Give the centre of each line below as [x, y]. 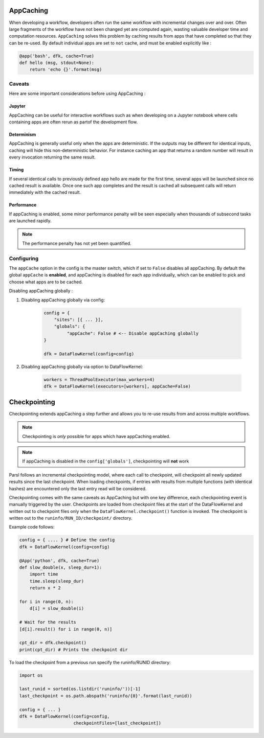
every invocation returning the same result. [52, 157]
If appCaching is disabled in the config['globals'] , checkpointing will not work [106, 461]
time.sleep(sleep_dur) [57, 581]
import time [44, 574]
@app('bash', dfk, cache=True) [57, 56]
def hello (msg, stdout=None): [57, 63]
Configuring [24, 258]
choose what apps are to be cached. [46, 282]
